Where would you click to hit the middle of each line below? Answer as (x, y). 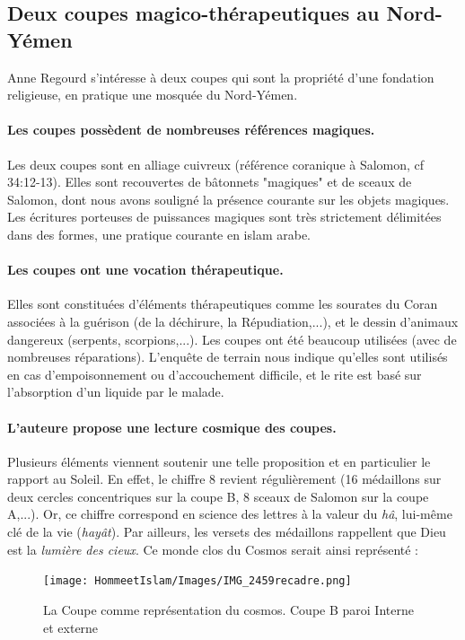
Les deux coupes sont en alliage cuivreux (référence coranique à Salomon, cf (216, 164)
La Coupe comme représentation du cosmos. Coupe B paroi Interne (228, 609)
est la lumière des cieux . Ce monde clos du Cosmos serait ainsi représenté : (213, 549)
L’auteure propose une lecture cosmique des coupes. (172, 427)
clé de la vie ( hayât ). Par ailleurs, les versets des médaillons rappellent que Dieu (227, 532)
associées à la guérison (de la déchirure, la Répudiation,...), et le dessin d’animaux (233, 321)
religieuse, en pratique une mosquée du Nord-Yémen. (153, 95)
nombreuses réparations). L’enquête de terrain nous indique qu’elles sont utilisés (228, 357)
